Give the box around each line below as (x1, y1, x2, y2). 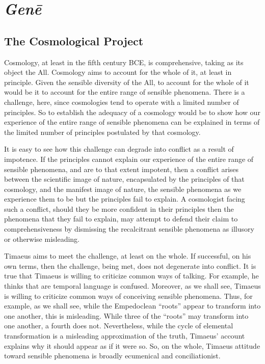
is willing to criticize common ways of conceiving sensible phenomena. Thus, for (4, 290, 253, 301)
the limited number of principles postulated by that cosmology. (4, 126, 201, 137)
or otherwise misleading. (4, 233, 80, 244)
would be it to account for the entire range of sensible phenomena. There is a (4, 87, 245, 97)
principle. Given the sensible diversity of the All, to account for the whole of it (4, 76, 249, 87)
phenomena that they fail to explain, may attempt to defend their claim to (4, 213, 238, 224)
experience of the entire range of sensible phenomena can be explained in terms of (4, 117, 260, 127)
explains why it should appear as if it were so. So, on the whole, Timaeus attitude (4, 340, 260, 351)
